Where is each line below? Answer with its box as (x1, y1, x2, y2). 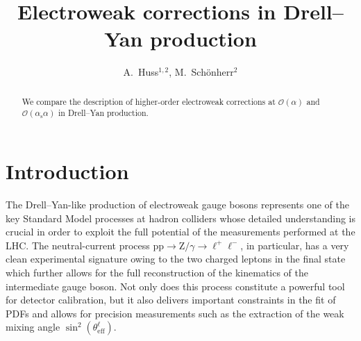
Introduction (6, 157, 129, 185)
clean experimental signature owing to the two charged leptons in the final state (6, 251, 346, 266)
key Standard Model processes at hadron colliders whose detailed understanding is (6, 210, 355, 225)
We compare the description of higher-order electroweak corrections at (22, 95, 276, 107)
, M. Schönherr (169, 65, 234, 79)
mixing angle (6, 319, 60, 334)
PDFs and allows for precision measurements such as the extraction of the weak (6, 306, 344, 320)
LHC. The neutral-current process (6, 238, 150, 252)
